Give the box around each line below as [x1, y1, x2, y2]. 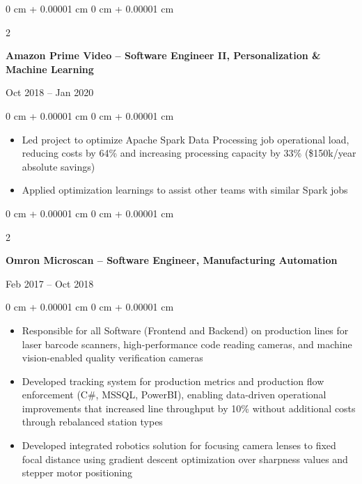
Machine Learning [6, 61, 94, 76]
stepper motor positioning [22, 465, 132, 480]
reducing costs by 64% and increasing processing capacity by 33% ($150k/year [22, 146, 356, 160]
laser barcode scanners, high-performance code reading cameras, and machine [22, 336, 352, 351]
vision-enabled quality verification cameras [22, 350, 203, 365]
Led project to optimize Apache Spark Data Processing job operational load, [22, 132, 349, 146]
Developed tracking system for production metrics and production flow [22, 373, 324, 388]
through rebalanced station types [22, 414, 163, 429]
